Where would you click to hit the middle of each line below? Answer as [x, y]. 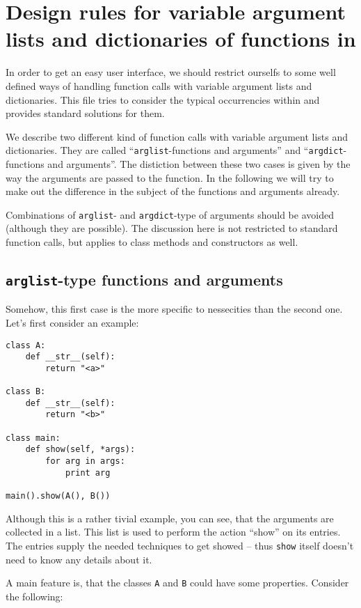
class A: [26, 345]
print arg [88, 473]
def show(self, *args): [80, 450]
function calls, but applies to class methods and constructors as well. [152, 241]
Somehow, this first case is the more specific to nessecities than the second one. [174, 309]
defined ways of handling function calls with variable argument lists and [159, 85]
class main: [33, 438]
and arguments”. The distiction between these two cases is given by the [199, 163]
